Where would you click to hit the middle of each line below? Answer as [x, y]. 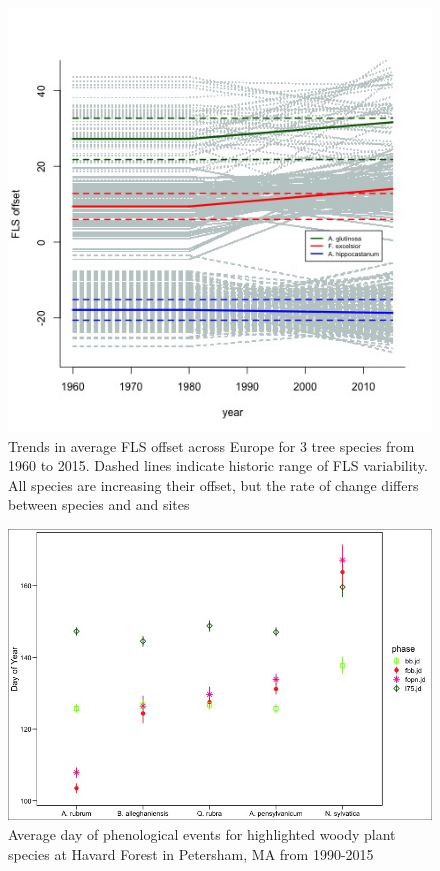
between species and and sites [99, 504]
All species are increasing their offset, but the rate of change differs [213, 484]
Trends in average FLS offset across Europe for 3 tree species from [211, 445]
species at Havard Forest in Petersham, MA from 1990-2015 [191, 853]
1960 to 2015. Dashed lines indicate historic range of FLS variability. [218, 465]
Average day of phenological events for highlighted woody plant [202, 834]
